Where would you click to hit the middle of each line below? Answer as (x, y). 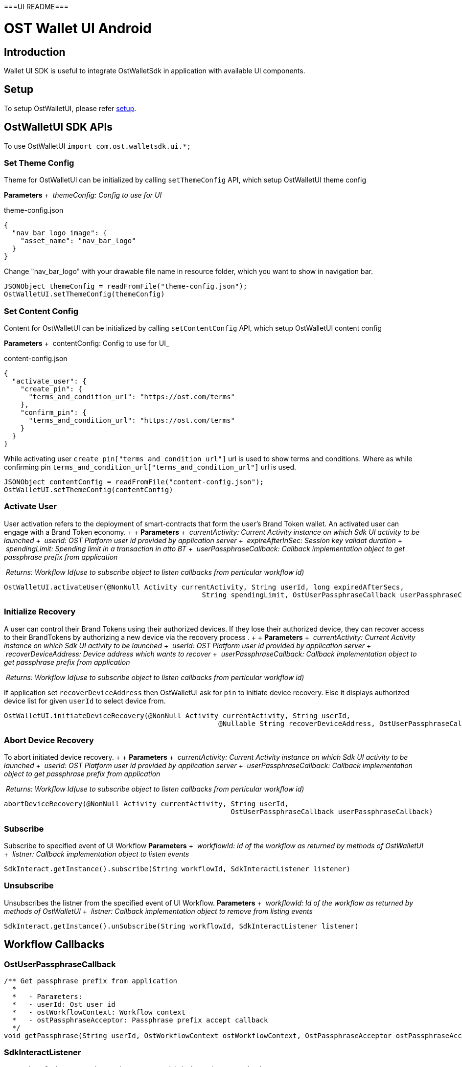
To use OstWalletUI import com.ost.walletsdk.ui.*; (98, 146)
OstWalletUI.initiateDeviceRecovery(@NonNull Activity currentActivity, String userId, (177, 715)
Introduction (35, 52)
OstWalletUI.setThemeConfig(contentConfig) (89, 490)
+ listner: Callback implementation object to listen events (97, 854)
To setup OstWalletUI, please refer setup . (70, 108)
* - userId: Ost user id (64, 1005)
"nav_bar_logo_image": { (59, 233)
